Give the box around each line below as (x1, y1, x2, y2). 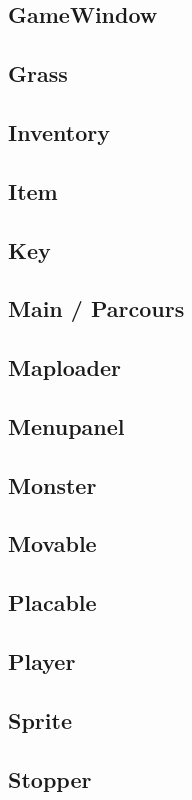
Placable (8, 587, 97, 618)
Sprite (8, 704, 72, 735)
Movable (8, 528, 97, 559)
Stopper (8, 763, 92, 794)
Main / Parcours (8, 293, 185, 324)
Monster (8, 469, 97, 500)
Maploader (8, 352, 122, 383)
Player (8, 645, 76, 676)
